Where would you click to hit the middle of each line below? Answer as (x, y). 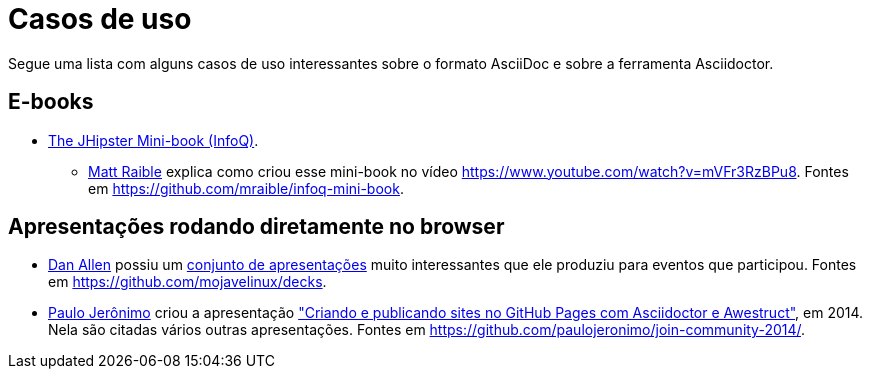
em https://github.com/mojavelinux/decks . (187, 282)
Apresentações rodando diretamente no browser (256, 227)
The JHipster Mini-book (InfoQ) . (153, 140)
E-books (51, 102)
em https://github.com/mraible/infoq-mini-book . (246, 188)
